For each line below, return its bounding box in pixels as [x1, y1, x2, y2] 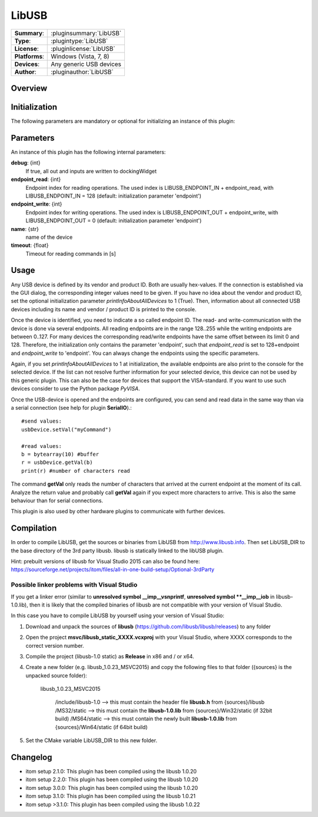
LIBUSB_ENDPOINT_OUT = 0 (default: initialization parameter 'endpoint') [25, 217, 202, 224]
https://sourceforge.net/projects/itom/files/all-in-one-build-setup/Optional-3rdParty [11, 566, 215, 573]
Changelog [11, 752, 52, 762]
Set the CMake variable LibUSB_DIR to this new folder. [25, 737, 157, 744]
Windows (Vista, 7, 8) [51, 52, 110, 60]
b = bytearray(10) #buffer [21, 451, 100, 457]
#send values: [21, 418, 62, 424]
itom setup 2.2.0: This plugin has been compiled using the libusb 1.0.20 [25, 776, 198, 783]
